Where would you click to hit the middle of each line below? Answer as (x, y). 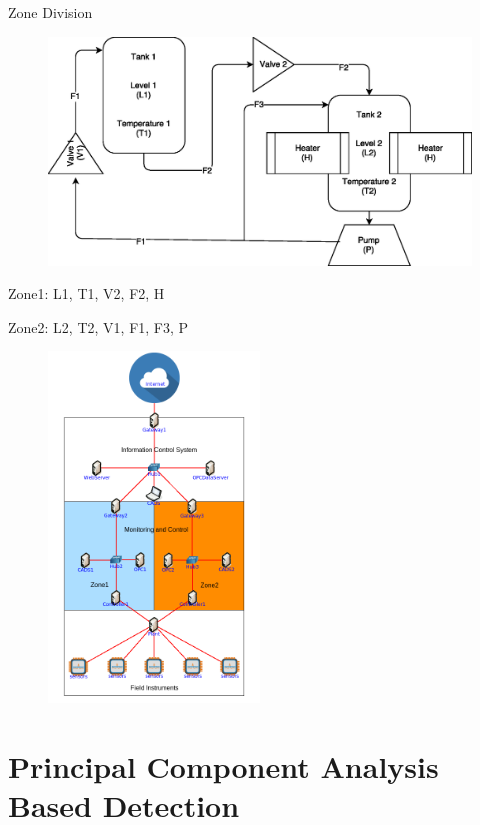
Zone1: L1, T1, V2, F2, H (86, 293)
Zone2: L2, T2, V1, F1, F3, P (98, 326)
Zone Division (50, 12)
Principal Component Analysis (223, 765)
